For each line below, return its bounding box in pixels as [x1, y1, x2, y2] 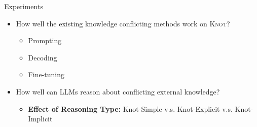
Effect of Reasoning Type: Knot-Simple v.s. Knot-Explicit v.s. [28, 103, 233, 114]
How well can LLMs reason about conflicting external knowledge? [16, 86, 220, 97]
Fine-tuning [28, 69, 64, 80]
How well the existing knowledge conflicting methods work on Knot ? [16, 18, 230, 28]
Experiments [4, 1, 43, 11]
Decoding [28, 52, 57, 62]
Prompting [28, 35, 62, 46]
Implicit [28, 113, 53, 124]
